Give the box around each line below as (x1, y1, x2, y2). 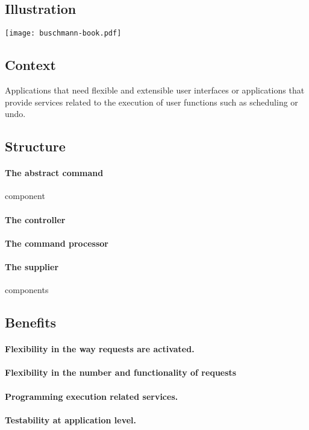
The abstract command (5, 166, 104, 179)
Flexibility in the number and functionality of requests (5, 366, 237, 379)
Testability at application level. (5, 413, 137, 426)
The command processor (5, 236, 109, 249)
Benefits (5, 313, 57, 332)
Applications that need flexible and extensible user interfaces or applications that (5, 84, 305, 96)
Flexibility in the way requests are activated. (5, 343, 195, 355)
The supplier (5, 260, 59, 273)
